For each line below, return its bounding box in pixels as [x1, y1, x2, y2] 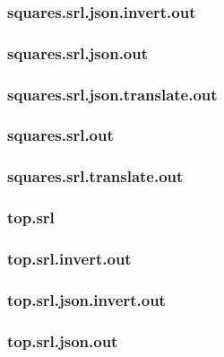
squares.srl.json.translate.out [7, 83, 218, 105]
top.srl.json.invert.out [7, 288, 166, 310]
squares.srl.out [7, 124, 114, 146]
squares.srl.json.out [7, 41, 149, 64]
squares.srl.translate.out [7, 165, 184, 187]
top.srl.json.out [7, 329, 118, 352]
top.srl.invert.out [7, 247, 132, 269]
